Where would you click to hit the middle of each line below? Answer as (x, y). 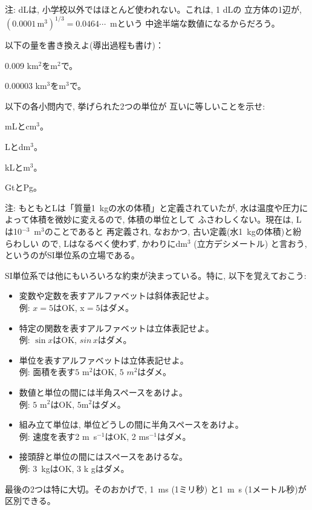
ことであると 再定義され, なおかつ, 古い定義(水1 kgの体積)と (173, 231)
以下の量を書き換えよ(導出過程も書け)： (84, 45)
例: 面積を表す (47, 372)
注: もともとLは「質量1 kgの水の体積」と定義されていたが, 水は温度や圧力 (152, 207)
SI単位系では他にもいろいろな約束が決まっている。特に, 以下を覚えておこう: (156, 275)
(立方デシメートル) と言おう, (250, 243)
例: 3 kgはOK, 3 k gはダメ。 (74, 468)
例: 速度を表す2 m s (58, 436)
